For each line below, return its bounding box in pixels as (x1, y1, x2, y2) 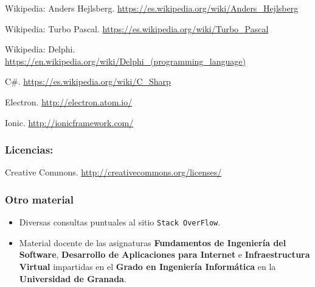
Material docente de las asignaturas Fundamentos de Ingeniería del (19, 236, 286, 249)
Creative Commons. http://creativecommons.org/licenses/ (5, 166, 222, 179)
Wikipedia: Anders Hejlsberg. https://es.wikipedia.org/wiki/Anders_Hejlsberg (5, 2, 299, 14)
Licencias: (5, 142, 54, 157)
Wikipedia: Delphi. (5, 43, 75, 55)
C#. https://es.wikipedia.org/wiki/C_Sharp (5, 75, 171, 88)
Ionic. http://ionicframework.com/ (5, 116, 134, 129)
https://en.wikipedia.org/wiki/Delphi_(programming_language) (5, 54, 246, 67)
